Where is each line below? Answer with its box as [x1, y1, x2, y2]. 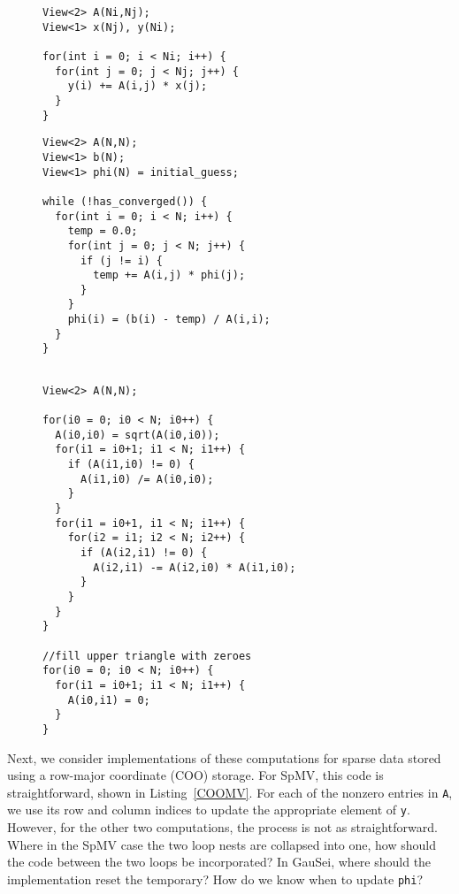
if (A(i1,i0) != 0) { [67, 458, 195, 471]
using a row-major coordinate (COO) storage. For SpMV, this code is [7, 766, 384, 784]
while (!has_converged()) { [42, 195, 208, 208]
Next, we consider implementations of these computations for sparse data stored [7, 748, 441, 767]
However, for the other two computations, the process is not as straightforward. [7, 818, 438, 836]
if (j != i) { [80, 254, 164, 267]
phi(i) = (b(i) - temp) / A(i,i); [67, 313, 271, 326]
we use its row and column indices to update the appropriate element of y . [7, 800, 410, 819]
